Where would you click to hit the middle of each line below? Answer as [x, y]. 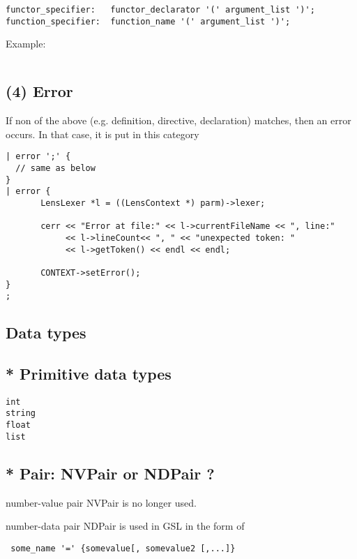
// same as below [55, 168]
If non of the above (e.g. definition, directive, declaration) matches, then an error [178, 120]
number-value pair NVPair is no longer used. [101, 502]
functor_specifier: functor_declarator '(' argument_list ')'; [160, 10]
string [21, 413]
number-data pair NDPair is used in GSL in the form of [125, 526]
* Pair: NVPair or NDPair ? [110, 473]
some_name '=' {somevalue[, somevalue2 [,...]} [123, 548]
